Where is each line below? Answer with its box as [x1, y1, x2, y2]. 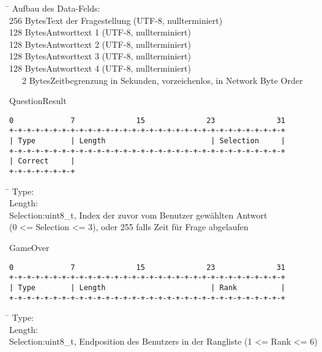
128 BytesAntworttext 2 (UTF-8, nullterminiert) [9, 37, 191, 50]
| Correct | [9, 157, 75, 166]
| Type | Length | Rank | [9, 283, 286, 292]
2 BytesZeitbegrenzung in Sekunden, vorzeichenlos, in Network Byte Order [21, 73, 303, 86]
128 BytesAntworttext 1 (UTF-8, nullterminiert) [9, 26, 191, 39]
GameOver [9, 241, 50, 254]
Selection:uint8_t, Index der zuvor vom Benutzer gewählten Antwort [9, 208, 268, 221]
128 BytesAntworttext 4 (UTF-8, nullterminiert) [9, 61, 191, 74]
